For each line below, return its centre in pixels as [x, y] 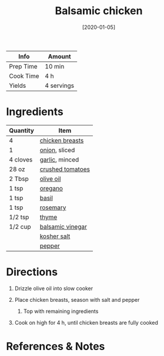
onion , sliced [57, 150]
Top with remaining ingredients [61, 311]
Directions [32, 272]
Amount [60, 56]
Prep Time [23, 66]
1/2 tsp [19, 217]
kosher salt [55, 236]
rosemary [53, 207]
